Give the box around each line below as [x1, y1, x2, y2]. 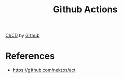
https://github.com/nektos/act [12, 67, 76, 73]
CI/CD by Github [5, 32, 40, 39]
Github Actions [53, 4, 118, 15]
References [5, 50, 55, 62]
